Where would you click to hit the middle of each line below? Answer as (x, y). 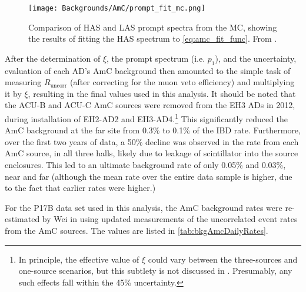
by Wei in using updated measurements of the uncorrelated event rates (170, 219)
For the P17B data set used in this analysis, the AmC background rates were (144, 207)
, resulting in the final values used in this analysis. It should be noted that (162, 93)
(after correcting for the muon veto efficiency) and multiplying (182, 82)
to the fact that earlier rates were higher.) (80, 188)
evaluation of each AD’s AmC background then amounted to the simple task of (148, 70)
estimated (22, 219)
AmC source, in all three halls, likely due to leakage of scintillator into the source (152, 153)
